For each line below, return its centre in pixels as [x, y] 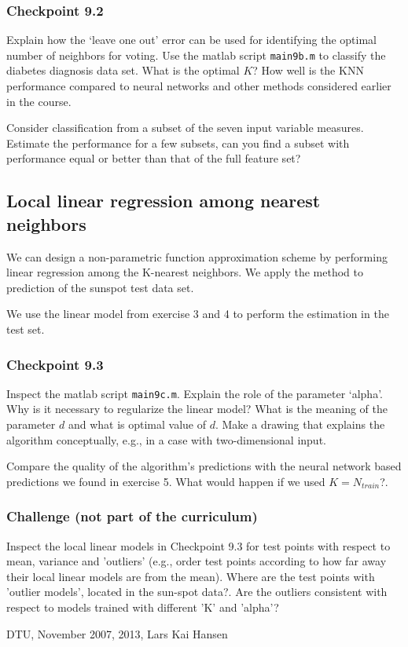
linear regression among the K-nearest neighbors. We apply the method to [185, 272]
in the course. [39, 101]
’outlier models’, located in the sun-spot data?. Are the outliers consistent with [197, 592]
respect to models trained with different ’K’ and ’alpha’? [143, 607]
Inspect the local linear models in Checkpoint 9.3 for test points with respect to [198, 545]
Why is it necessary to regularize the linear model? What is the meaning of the [197, 409]
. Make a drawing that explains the [300, 424]
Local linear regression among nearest [164, 201]
